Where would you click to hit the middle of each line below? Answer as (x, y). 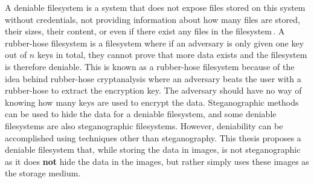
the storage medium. (43, 173)
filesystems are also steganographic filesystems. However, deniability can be (144, 125)
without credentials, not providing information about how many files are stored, (152, 19)
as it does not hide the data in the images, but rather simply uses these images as (157, 161)
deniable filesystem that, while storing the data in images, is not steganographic (153, 149)
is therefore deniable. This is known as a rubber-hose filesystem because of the (150, 66)
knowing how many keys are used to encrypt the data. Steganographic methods (152, 102)
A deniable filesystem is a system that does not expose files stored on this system (155, 7)
